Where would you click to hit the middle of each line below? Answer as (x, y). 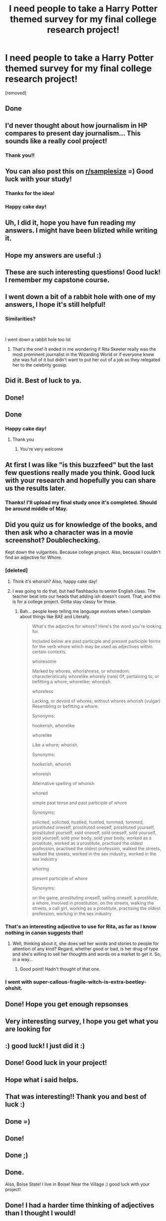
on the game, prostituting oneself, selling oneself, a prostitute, (95, 898)
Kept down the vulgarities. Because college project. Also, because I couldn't (83, 552)
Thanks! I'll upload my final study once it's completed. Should (81, 502)
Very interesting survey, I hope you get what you (82, 1021)
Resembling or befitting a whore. (65, 706)
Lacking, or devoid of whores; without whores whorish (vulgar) (96, 701)
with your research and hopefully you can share (81, 480)
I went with (19, 982)
